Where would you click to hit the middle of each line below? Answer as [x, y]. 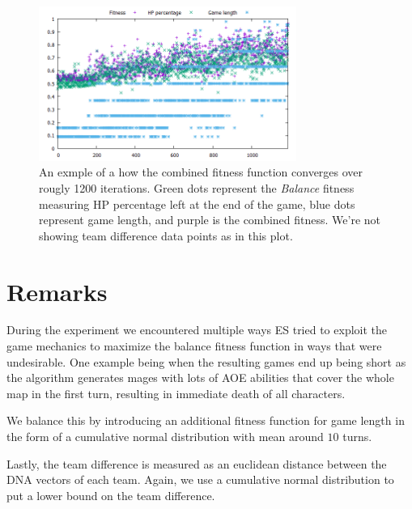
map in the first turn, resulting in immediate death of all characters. [176, 393]
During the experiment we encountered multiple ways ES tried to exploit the [197, 330]
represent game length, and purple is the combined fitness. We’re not [210, 220]
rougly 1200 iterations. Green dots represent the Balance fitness [197, 187]
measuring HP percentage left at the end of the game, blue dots [197, 204]
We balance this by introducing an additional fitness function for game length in [206, 420]
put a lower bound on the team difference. [111, 495]
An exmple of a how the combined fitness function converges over [201, 172]
